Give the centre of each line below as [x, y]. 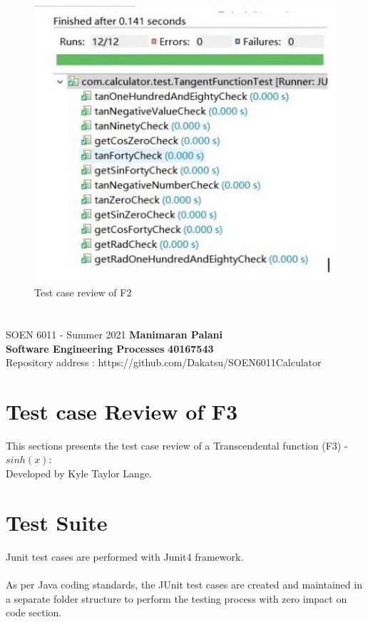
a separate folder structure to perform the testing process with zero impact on [177, 598]
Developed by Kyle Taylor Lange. [79, 473]
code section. [34, 612]
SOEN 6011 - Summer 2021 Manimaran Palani [114, 334]
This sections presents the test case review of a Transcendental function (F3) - [177, 445]
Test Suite [57, 522]
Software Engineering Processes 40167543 [110, 348]
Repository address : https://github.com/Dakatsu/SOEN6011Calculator [164, 362]
